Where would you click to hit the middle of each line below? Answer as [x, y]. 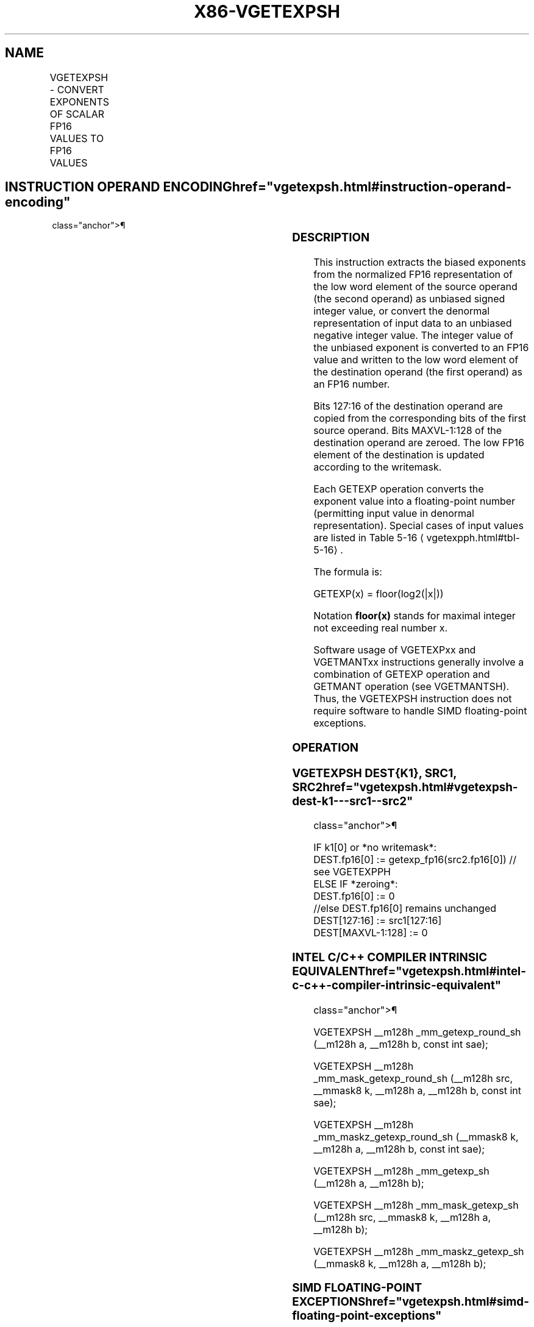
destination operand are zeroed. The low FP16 [419, 443]
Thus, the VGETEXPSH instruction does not [413, 699]
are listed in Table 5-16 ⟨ [369, 538]
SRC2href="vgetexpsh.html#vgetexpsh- [405, 787]
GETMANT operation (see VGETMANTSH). [411, 687]
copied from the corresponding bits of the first [420, 418]
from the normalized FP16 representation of [413, 275]
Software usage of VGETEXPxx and [395, 650]
